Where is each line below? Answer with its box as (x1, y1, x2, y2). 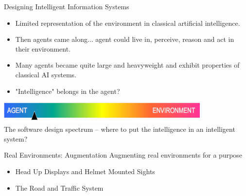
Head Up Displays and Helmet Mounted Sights (15, 166, 155, 176)
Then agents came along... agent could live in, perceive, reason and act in (15, 34, 234, 44)
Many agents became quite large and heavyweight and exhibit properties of (15, 60, 240, 70)
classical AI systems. (15, 69, 76, 79)
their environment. (15, 43, 71, 53)
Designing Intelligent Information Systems (4, 1, 129, 11)
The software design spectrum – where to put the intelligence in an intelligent (4, 124, 235, 134)
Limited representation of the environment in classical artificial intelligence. (15, 18, 240, 28)
